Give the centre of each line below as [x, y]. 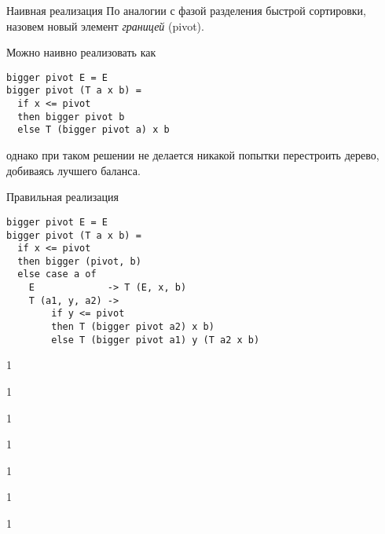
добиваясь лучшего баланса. [73, 170]
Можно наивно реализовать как [81, 52]
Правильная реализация [62, 197]
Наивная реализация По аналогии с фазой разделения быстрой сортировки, [186, 10]
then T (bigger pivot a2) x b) [133, 327]
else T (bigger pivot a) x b [93, 130]
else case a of [57, 274]
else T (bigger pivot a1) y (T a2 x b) [156, 340]
